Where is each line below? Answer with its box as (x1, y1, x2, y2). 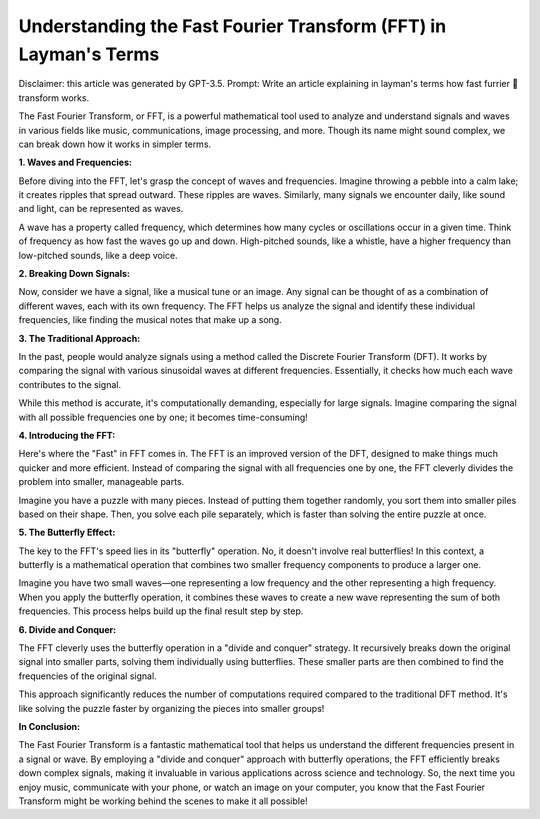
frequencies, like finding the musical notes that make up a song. (18, 314, 282, 326)
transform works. (18, 91, 90, 104)
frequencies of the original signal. (18, 670, 157, 682)
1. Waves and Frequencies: (18, 156, 132, 169)
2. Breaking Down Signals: (18, 268, 130, 280)
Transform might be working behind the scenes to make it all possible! (18, 795, 309, 807)
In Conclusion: (18, 720, 80, 732)
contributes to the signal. (18, 378, 122, 390)
